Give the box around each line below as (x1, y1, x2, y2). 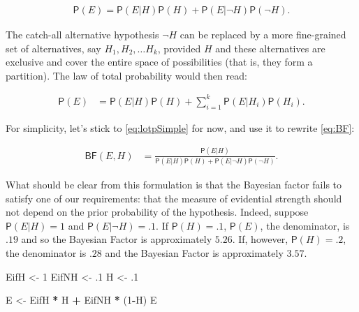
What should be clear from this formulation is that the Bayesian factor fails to (6, 177, 342, 191)
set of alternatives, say (6, 40, 101, 55)
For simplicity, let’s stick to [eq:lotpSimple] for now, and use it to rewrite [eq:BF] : (6, 120, 355, 135)
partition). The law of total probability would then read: (6, 68, 247, 82)
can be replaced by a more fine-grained (179, 27, 346, 42)
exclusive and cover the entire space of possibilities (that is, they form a (6, 54, 313, 69)
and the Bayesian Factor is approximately (105, 245, 284, 260)
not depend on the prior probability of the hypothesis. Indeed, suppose (6, 205, 309, 219)
